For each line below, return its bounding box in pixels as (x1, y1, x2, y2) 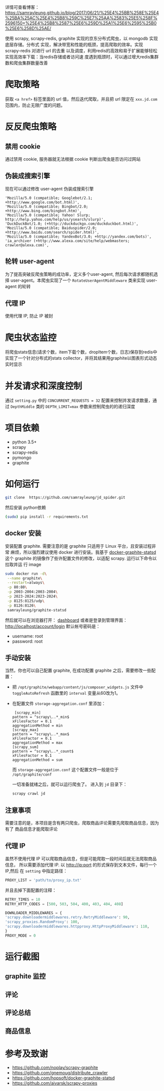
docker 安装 (5, 529, 41, 537)
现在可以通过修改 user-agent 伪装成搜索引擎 (5, 186, 94, 192)
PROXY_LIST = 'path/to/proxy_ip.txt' (5, 877, 82, 883)
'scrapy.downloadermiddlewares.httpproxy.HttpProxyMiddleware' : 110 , (5, 924, 150, 929)
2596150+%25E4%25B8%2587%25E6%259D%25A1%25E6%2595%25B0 (5, 20, 157, 26)
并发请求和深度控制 (5, 380, 82, 391)
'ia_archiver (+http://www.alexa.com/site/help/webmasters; (5, 238, 130, 243)
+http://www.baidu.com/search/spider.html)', (5, 230, 99, 235)
